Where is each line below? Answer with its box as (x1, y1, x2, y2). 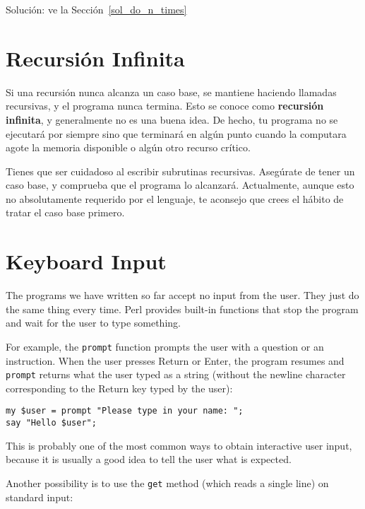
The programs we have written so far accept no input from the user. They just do (6, 288, 359, 303)
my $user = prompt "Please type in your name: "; (6, 406, 244, 416)
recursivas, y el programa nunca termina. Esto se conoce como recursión (6, 98, 324, 113)
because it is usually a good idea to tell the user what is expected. (6, 452, 292, 467)
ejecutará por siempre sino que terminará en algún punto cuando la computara (6, 126, 347, 141)
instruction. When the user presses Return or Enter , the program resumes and (6, 353, 345, 368)
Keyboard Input (6, 247, 167, 276)
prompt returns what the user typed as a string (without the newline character (6, 367, 346, 382)
